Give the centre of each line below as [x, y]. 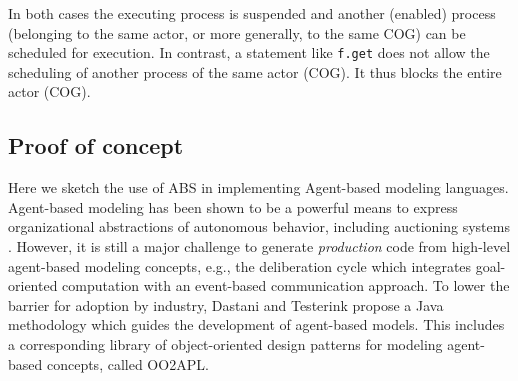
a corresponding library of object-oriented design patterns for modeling [225, 343]
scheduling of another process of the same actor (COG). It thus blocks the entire [255, 71]
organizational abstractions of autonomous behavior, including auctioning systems [259, 226]
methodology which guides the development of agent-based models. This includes [256, 324]
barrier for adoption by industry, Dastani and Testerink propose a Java [226, 304]
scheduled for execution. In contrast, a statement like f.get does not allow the [249, 52]
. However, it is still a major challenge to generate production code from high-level [259, 246]
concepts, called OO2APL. [127, 363]
